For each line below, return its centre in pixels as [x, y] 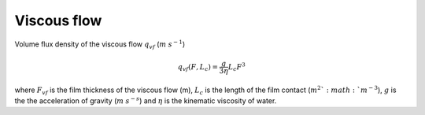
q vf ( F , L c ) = [198, 68]
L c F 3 [237, 67]
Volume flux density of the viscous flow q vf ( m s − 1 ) [100, 44]
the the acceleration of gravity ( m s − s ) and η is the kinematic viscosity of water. [146, 100]
